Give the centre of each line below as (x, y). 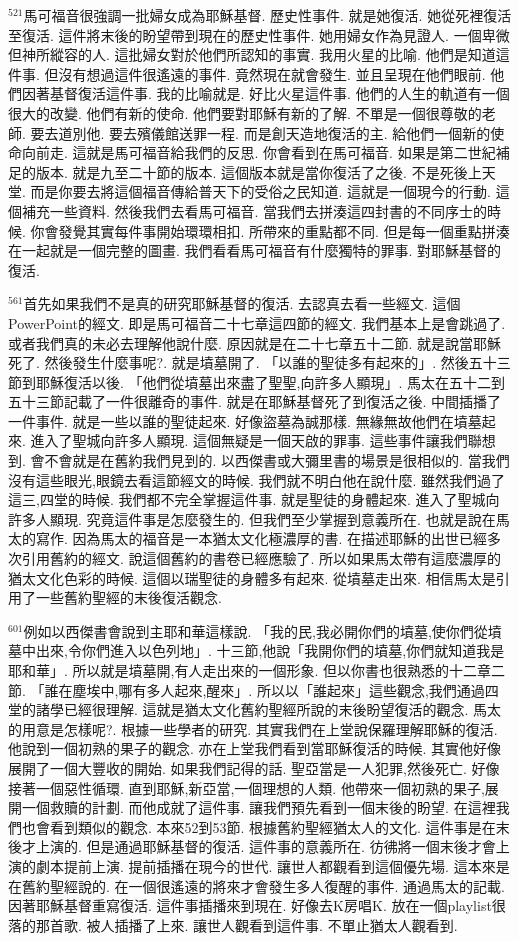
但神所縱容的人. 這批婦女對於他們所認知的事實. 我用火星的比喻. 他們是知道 (252, 54)
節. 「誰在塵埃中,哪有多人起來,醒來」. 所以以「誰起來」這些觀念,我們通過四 (253, 689)
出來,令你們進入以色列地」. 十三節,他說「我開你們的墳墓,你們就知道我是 (270, 650)
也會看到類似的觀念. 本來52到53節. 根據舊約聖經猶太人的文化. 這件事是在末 (265, 826)
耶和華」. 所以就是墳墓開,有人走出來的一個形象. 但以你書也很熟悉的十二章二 (256, 670)
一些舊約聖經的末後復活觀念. (128, 597)
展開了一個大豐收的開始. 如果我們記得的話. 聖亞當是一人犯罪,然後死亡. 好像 (254, 767)
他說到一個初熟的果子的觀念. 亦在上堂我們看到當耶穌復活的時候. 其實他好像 (255, 748)
